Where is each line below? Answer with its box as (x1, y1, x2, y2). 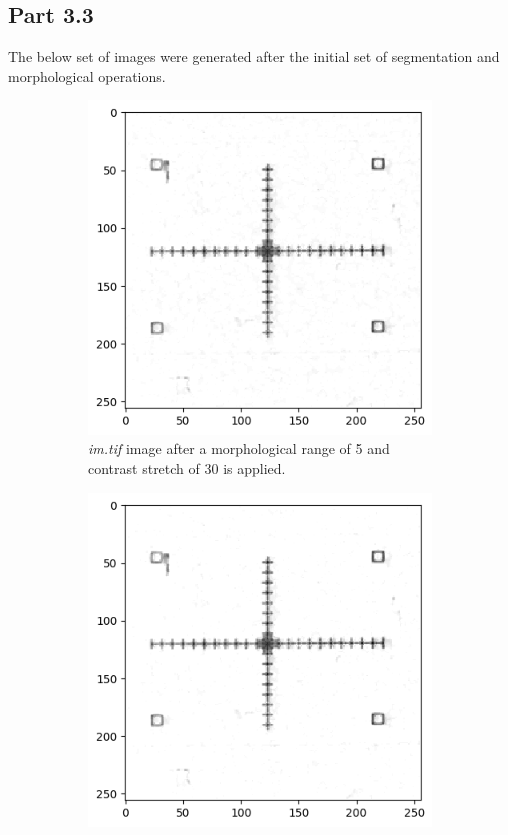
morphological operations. (8, 65, 166, 86)
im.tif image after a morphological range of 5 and (88, 438, 390, 459)
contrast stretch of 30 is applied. (88, 457, 286, 478)
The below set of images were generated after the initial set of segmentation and (8, 46, 500, 67)
